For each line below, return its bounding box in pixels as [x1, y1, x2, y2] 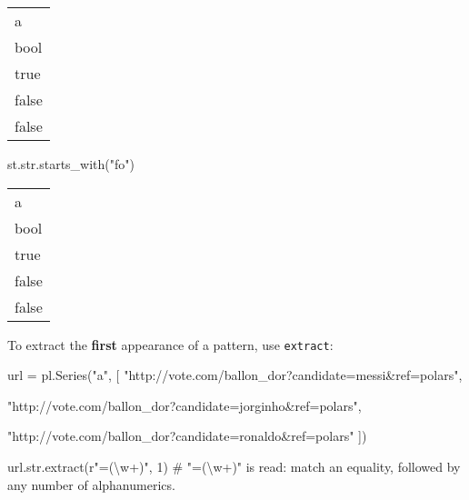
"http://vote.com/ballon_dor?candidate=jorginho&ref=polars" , [7, 395, 362, 415]
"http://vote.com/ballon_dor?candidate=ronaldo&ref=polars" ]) [7, 426, 367, 445]
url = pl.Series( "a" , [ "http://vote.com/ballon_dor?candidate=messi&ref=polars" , [7, 365, 463, 385]
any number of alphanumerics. [7, 475, 175, 494]
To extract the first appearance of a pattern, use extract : [7, 335, 334, 354]
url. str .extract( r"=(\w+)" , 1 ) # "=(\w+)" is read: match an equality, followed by [7, 457, 461, 476]
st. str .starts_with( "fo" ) [7, 155, 135, 173]
